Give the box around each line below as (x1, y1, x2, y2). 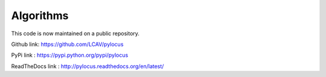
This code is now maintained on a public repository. (11, 30, 140, 37)
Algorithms (11, 9, 69, 22)
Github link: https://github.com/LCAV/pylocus (11, 41, 124, 48)
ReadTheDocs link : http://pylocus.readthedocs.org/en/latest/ (11, 63, 164, 70)
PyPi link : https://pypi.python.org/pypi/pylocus (11, 51, 129, 59)
